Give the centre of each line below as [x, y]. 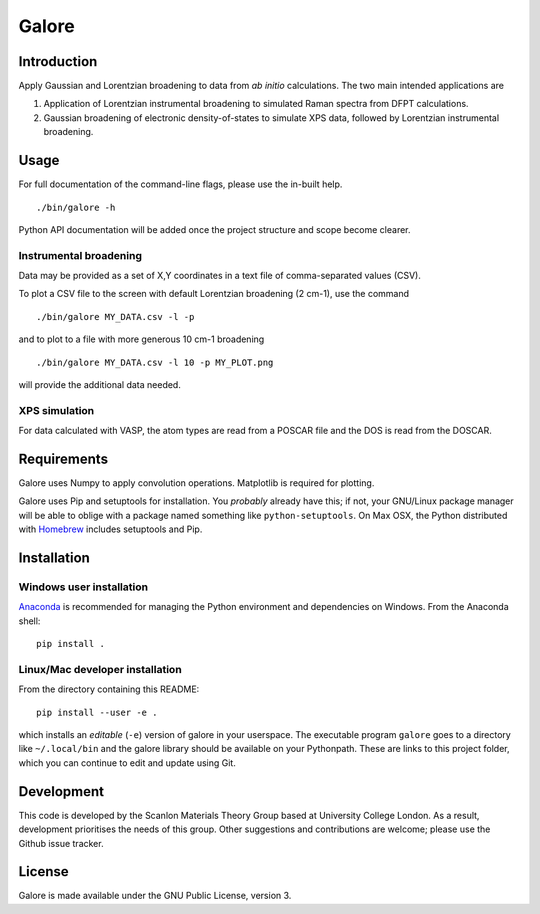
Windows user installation [83, 587]
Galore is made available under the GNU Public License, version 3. [155, 896]
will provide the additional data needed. [100, 385]
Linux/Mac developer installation [100, 669]
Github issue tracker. [61, 843]
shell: [29, 621]
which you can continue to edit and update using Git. [127, 762]
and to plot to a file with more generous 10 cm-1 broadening [141, 339]
